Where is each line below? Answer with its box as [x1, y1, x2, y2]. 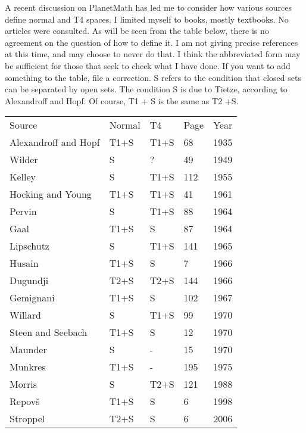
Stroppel [10, 412, 45, 426]
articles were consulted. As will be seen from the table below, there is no [5, 24, 269, 37]
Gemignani [10, 291, 55, 305]
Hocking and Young [10, 187, 92, 201]
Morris [10, 377, 37, 391]
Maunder [10, 342, 47, 357]
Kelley [10, 170, 36, 184]
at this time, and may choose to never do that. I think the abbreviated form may [5, 48, 301, 60]
